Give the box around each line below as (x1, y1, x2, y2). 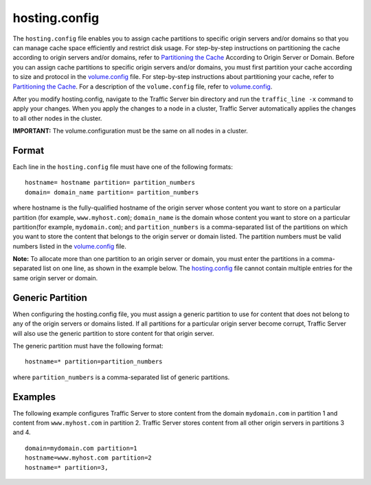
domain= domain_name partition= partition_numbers (25, 188, 199, 196)
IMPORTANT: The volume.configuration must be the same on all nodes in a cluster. (12, 127, 249, 135)
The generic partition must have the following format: (12, 341, 164, 350)
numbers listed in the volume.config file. (12, 242, 127, 250)
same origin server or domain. (12, 273, 98, 282)
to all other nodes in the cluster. (12, 114, 102, 122)
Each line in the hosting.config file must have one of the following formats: (12, 162, 233, 171)
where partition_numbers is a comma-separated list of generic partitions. (12, 373, 230, 381)
